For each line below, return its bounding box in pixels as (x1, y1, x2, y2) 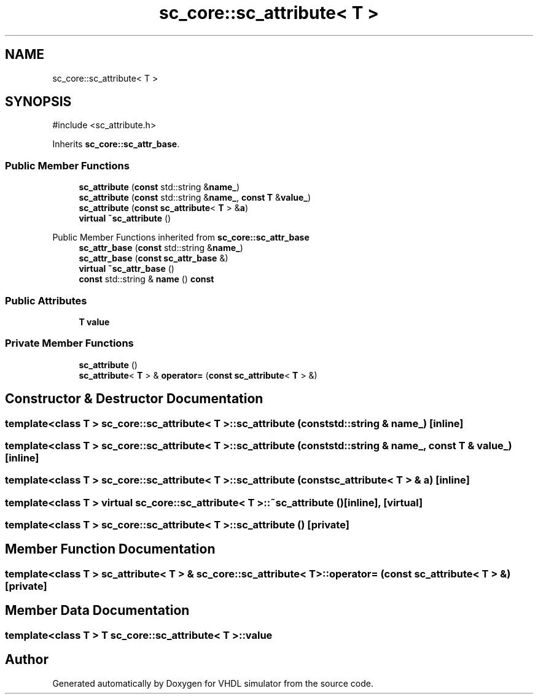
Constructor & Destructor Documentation (5, 391, 263, 407)
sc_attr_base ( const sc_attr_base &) (79, 253, 228, 264)
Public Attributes (5, 294, 87, 307)
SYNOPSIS (5, 94, 72, 110)
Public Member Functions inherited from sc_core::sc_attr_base (52, 232, 310, 243)
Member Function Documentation (5, 541, 216, 557)
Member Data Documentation (5, 603, 190, 619)
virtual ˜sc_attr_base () (79, 263, 174, 274)
